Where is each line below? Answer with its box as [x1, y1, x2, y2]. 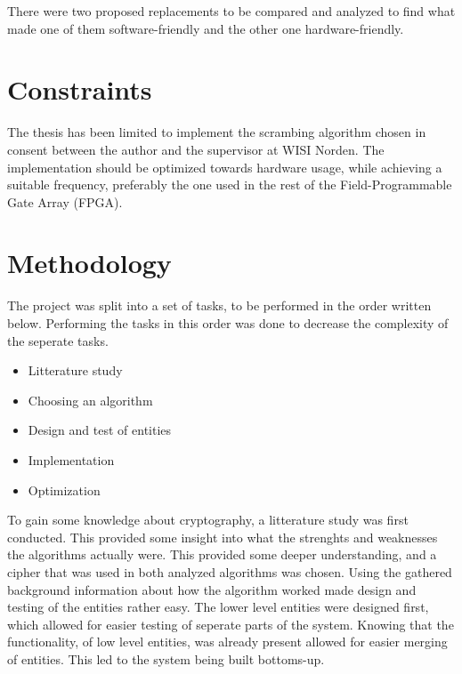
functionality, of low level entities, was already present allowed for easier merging [7, 632, 448, 651]
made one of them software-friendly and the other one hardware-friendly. [7, 19, 404, 37]
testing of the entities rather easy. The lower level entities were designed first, [7, 598, 429, 616]
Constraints [7, 71, 152, 108]
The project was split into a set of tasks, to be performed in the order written [7, 296, 432, 315]
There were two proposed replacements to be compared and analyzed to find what [7, 2, 456, 20]
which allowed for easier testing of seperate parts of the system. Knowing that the [7, 614, 454, 633]
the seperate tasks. [7, 331, 109, 349]
